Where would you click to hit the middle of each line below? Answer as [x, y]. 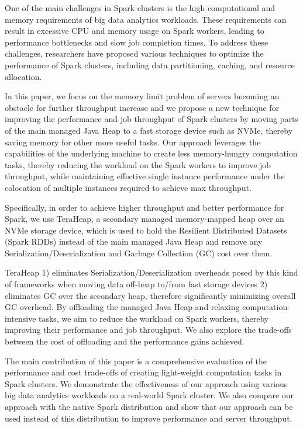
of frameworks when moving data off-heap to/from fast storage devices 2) [136, 284]
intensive [20, 318]
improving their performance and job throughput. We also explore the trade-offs [148, 330]
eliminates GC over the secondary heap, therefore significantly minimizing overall [150, 295]
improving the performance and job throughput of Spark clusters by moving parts [151, 119]
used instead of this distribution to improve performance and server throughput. [149, 418]
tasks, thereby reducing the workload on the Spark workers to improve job [138, 164]
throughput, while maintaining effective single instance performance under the [145, 176]
